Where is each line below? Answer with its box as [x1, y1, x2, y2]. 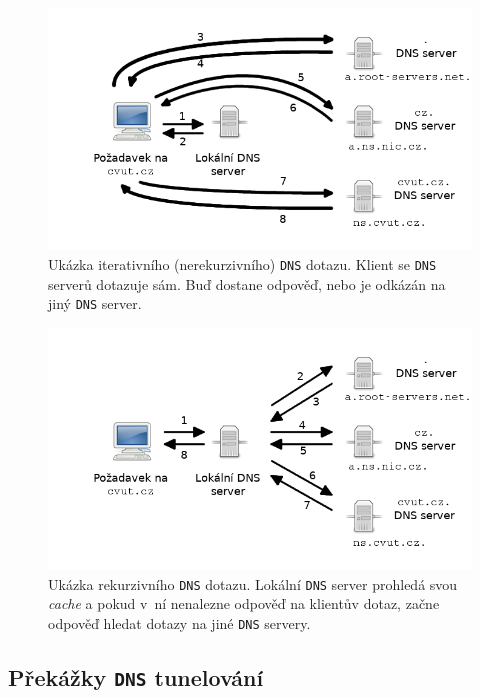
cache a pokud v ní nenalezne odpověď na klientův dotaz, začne [48, 593, 440, 614]
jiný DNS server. [48, 293, 142, 314]
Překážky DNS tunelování [8, 661, 264, 692]
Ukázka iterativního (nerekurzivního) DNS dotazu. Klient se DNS [48, 253, 437, 274]
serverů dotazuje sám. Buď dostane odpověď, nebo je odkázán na [48, 273, 446, 294]
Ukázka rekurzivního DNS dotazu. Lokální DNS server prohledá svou [48, 573, 458, 594]
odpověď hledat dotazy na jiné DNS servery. [48, 612, 311, 633]
